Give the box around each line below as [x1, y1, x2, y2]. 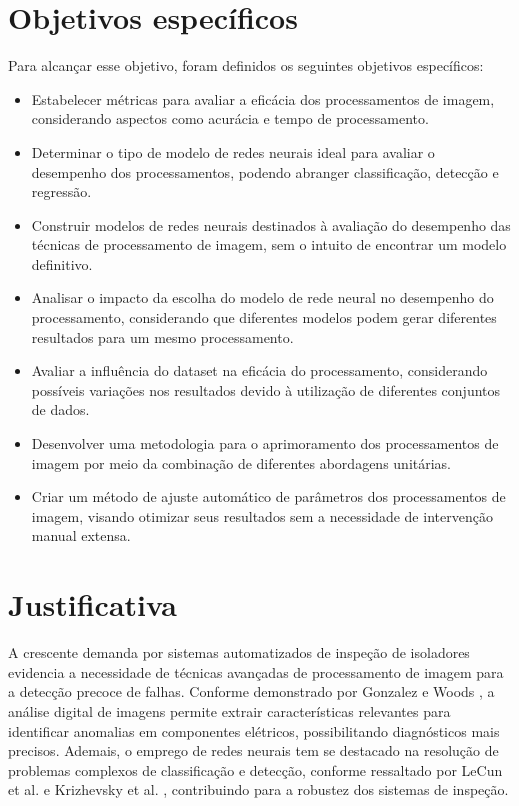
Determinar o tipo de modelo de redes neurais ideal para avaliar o [31, 141, 435, 162]
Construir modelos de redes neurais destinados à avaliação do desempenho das [31, 214, 511, 235]
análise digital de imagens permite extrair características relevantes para [8, 700, 451, 721]
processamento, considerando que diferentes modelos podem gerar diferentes [31, 307, 497, 328]
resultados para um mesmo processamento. [31, 326, 294, 347]
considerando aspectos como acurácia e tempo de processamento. [31, 108, 429, 129]
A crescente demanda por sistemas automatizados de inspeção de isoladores [8, 642, 470, 663]
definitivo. [31, 253, 93, 274]
